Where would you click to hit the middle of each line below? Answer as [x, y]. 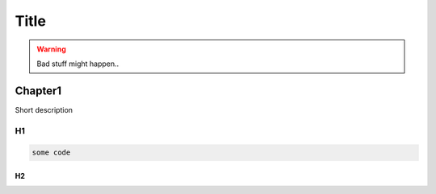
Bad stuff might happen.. [78, 64]
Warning [51, 49]
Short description [44, 109]
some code [51, 153]
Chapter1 [38, 91]
